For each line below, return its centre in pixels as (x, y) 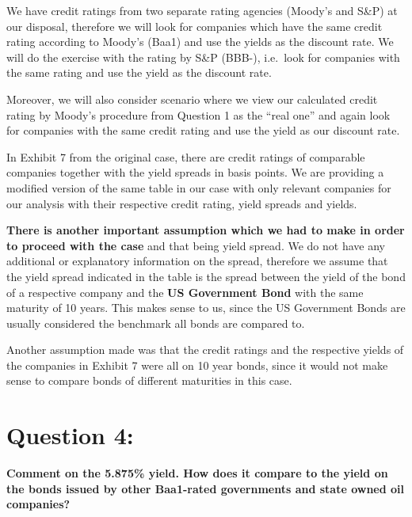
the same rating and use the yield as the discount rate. (139, 72)
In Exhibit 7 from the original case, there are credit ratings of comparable (186, 156)
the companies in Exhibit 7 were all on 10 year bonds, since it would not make (197, 365)
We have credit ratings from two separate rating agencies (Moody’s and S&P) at (202, 10)
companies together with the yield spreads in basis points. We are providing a (195, 172)
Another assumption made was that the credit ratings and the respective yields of (205, 350)
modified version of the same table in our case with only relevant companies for (199, 187)
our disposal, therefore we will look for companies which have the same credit (195, 26)
